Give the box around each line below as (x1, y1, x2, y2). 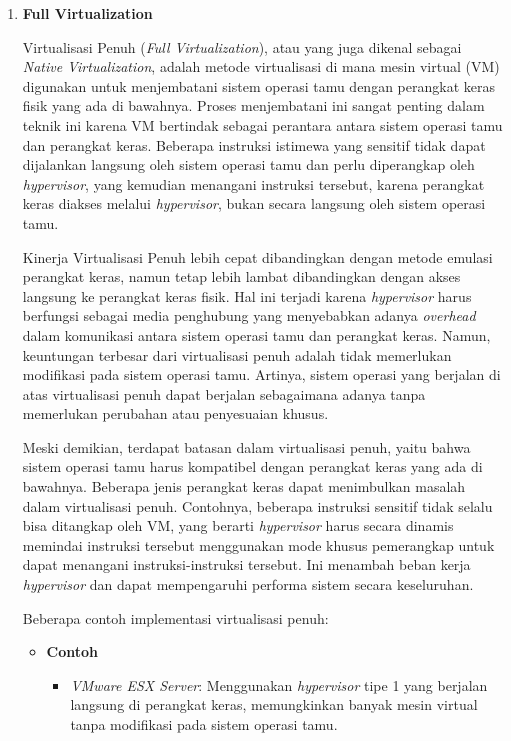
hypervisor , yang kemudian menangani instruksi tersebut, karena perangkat (22, 173, 485, 194)
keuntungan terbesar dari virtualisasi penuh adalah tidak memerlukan (22, 344, 452, 365)
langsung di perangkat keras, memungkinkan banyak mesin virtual (70, 694, 478, 715)
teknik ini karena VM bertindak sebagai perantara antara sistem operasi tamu (22, 114, 503, 135)
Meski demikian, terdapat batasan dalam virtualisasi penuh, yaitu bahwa (22, 436, 471, 457)
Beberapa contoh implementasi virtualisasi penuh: (22, 607, 329, 628)
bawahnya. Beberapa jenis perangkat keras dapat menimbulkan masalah (22, 476, 466, 497)
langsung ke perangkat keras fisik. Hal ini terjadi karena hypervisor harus (22, 285, 472, 306)
